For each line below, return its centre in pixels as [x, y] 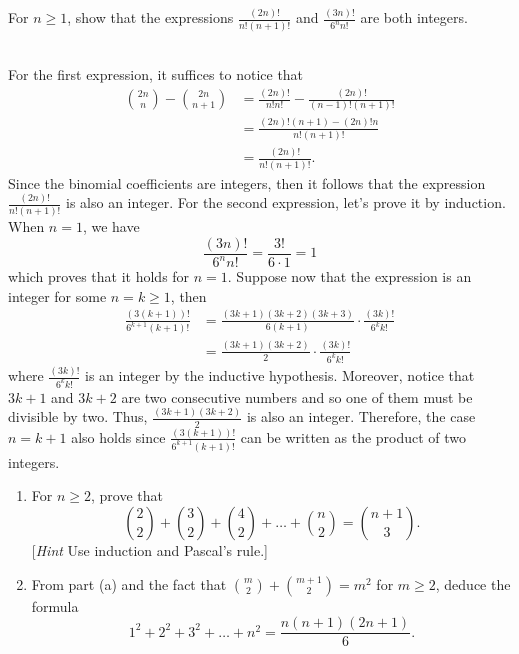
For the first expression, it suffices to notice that [156, 74]
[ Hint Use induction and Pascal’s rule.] [149, 550]
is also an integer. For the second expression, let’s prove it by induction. [286, 202]
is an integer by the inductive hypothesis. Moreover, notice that [280, 375]
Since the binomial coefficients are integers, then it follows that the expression [247, 182]
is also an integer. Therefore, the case [361, 416]
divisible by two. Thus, [78, 416]
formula [55, 605]
